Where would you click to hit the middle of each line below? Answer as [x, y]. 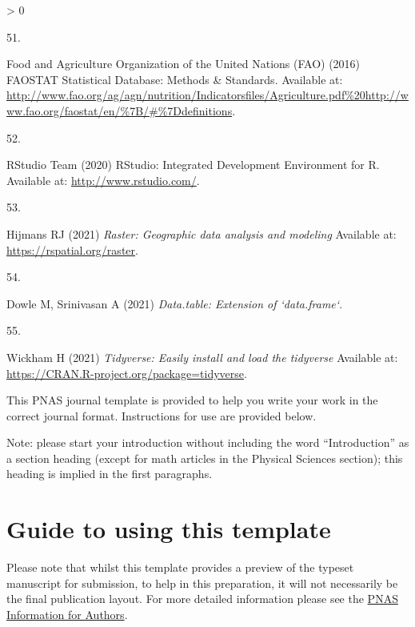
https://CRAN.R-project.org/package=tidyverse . [127, 373]
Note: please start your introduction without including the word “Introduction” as [208, 442]
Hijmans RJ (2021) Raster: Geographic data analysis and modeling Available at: [202, 233]
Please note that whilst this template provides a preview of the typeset [180, 567]
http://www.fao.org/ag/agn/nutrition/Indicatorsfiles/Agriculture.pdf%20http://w [207, 95]
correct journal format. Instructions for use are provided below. [162, 415]
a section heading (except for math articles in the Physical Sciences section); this [205, 458]
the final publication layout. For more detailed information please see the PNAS [202, 599]
